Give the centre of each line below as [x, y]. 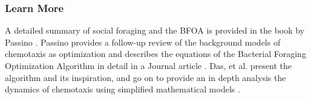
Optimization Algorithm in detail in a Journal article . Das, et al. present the [149, 65]
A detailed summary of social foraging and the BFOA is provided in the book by [155, 30]
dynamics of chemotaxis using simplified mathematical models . [123, 89]
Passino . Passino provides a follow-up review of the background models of [143, 42]
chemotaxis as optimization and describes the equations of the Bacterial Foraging [155, 54]
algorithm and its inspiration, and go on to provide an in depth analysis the [146, 77]
